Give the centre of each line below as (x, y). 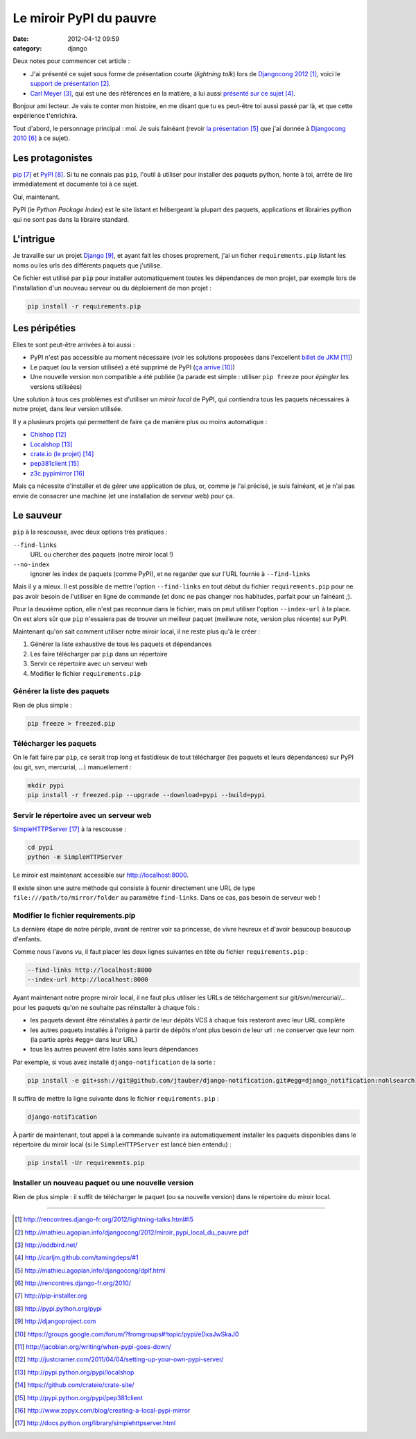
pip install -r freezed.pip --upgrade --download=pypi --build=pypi (146, 795)
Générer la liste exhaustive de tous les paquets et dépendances (121, 644)
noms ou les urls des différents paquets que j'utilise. (87, 265)
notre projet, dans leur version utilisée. (68, 409)
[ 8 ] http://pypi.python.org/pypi (58, 1308)
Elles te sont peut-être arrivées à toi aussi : (74, 345)
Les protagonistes (53, 158)
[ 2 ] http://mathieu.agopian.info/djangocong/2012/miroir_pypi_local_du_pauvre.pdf (132, 1232)
